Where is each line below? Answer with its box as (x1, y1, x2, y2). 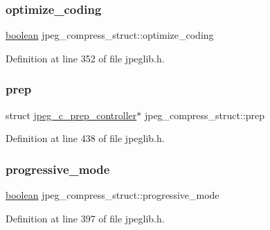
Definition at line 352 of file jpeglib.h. (6, 51, 165, 65)
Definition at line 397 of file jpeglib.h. (6, 211, 165, 225)
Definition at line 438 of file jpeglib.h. (6, 131, 165, 145)
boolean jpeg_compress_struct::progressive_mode (6, 188, 219, 202)
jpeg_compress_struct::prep (144, 107, 264, 122)
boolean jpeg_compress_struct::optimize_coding (6, 28, 214, 42)
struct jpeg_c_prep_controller (6, 107, 137, 122)
